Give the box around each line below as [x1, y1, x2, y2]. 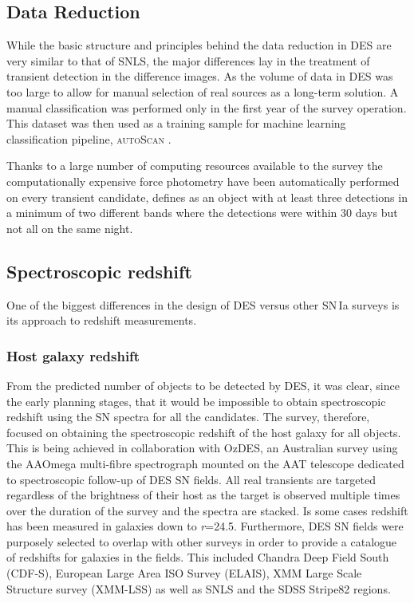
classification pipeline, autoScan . [6, 130, 172, 147]
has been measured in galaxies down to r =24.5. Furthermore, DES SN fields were [6, 518, 404, 534]
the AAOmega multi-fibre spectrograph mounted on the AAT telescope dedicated [6, 455, 404, 471]
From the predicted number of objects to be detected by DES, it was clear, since [6, 376, 400, 393]
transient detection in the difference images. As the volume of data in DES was [6, 68, 393, 85]
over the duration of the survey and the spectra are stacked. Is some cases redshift [6, 502, 408, 518]
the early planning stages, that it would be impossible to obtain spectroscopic [6, 392, 386, 409]
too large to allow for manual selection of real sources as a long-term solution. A [6, 83, 399, 100]
